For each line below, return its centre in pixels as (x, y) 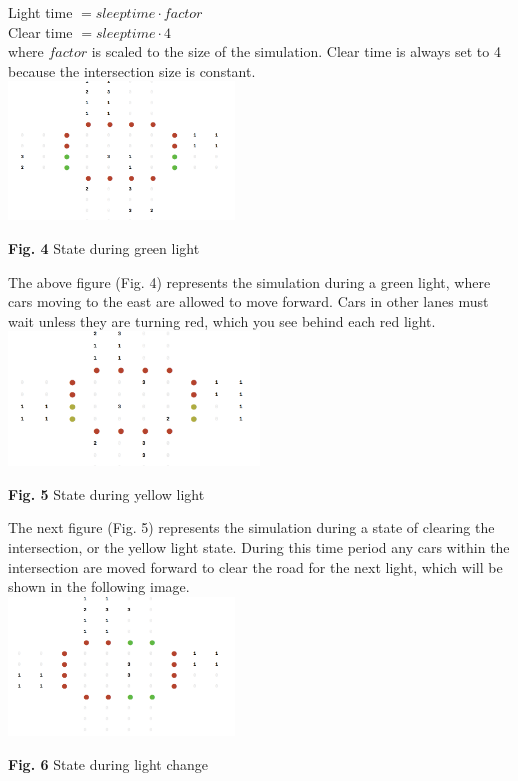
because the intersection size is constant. (132, 70)
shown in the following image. (99, 586)
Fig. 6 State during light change (108, 763)
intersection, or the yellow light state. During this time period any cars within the (259, 546)
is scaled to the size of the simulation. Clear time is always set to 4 (296, 51)
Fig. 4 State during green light (104, 247)
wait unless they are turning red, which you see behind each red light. (222, 320)
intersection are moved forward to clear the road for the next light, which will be (255, 566)
